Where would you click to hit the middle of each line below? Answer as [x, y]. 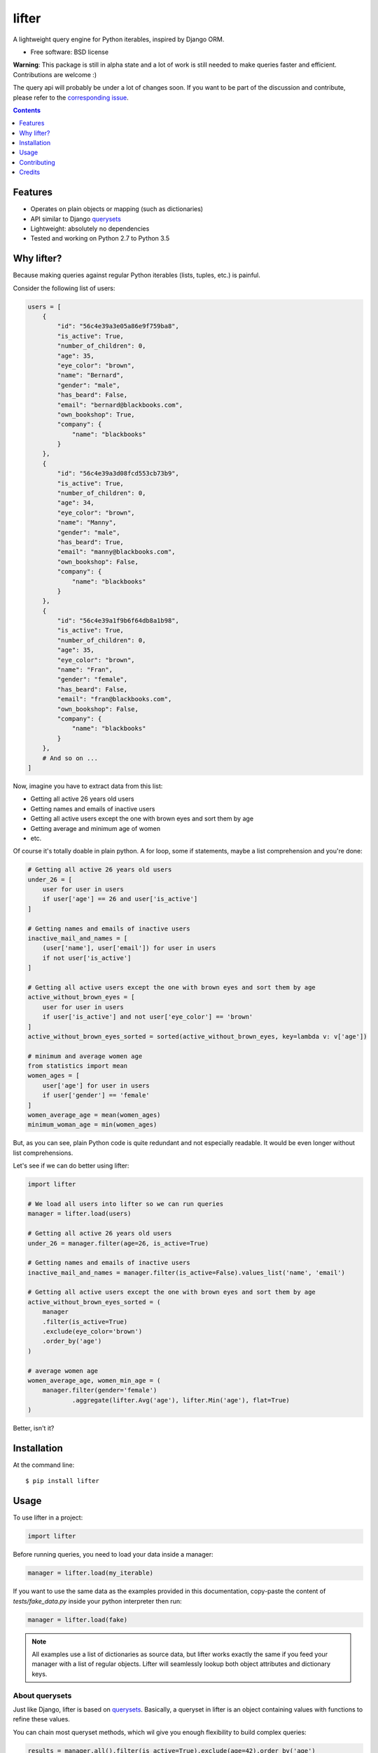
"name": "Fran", [85, 670]
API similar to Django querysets [76, 219]
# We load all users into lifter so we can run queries [126, 1204]
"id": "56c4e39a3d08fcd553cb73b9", [118, 474]
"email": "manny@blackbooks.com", [116, 552]
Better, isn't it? [34, 1428]
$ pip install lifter [62, 1481]
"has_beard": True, [90, 542]
